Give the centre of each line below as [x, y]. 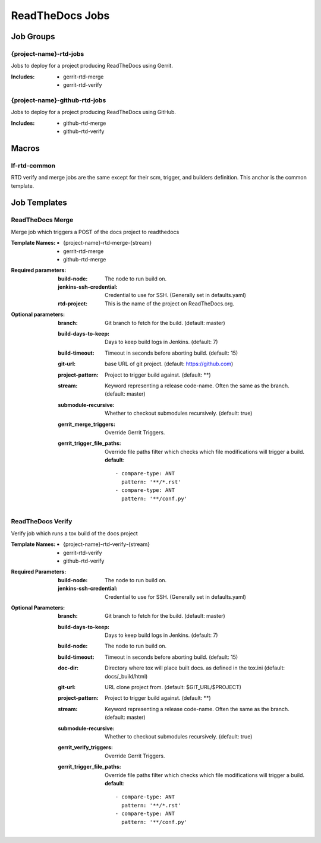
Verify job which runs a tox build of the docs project [74, 533]
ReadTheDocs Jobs [60, 15]
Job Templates [39, 203]
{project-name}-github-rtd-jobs [59, 100]
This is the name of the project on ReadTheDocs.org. [170, 304]
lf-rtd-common [33, 165]
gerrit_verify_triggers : [85, 747]
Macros [25, 148]
